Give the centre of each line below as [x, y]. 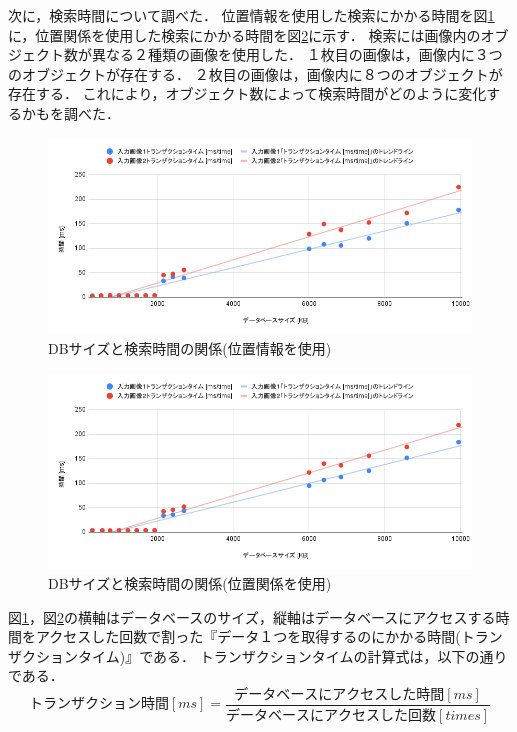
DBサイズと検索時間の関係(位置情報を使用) [190, 347]
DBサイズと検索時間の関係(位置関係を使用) [190, 582]
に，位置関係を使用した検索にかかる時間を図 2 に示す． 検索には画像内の [244, 34]
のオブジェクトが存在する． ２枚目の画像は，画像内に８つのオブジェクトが [255, 73]
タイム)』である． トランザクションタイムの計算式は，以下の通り [292, 655]
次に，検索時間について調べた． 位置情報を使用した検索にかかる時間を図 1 [251, 15]
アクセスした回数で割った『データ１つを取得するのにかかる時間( [248, 636]
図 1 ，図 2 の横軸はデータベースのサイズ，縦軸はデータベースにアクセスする [252, 616]
